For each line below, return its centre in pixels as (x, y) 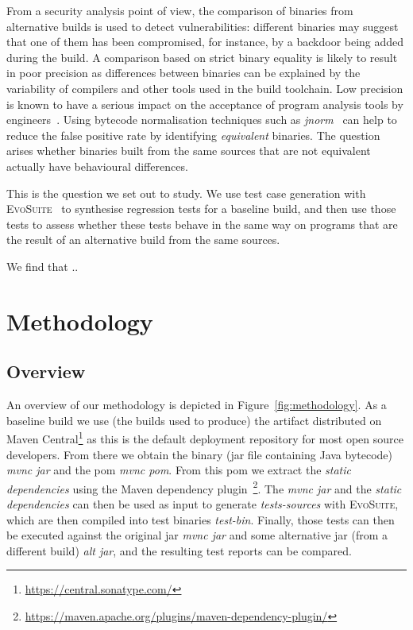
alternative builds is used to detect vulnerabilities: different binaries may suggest (203, 26)
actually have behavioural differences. (97, 166)
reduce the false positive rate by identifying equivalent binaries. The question (193, 135)
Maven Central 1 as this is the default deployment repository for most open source (205, 437)
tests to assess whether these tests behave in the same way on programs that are (202, 224)
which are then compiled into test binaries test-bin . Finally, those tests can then (201, 519)
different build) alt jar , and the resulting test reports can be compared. (179, 550)
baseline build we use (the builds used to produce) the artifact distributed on (194, 420)
